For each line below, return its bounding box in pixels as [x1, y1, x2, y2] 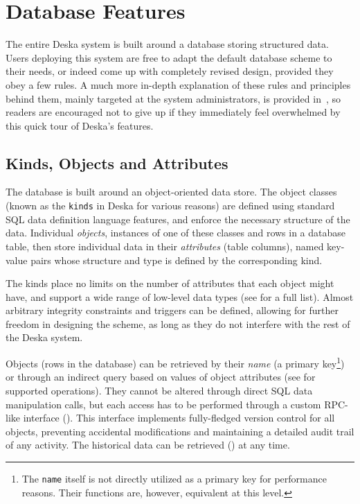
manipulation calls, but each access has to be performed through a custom [6, 397, 321, 411]
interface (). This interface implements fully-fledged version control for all [23, 410, 335, 425]
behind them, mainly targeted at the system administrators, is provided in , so [6, 91, 341, 105]
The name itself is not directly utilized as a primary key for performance [21, 471, 327, 485]
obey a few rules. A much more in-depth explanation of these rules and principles [6, 77, 351, 92]
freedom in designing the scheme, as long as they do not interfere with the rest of [6, 316, 350, 331]
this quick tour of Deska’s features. [6, 118, 154, 132]
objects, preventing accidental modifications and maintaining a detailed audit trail [6, 424, 354, 438]
